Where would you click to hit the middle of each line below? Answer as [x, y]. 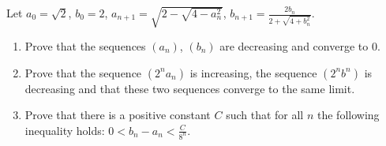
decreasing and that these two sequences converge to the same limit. [190, 88]
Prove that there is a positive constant [118, 115]
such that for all [265, 115]
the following [348, 115]
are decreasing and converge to [294, 45]
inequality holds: [65, 130]
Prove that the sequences [85, 45]
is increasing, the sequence [253, 72]
